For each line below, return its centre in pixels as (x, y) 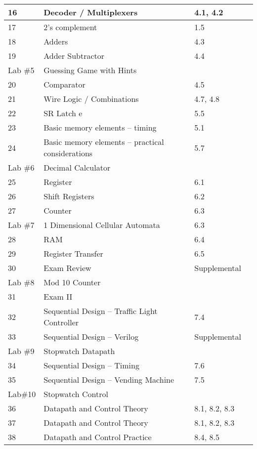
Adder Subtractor (74, 56)
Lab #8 (21, 282)
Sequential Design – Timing (91, 365)
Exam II (58, 296)
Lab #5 (21, 70)
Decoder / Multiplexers (91, 12)
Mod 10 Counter (72, 282)
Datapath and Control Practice (98, 437)
